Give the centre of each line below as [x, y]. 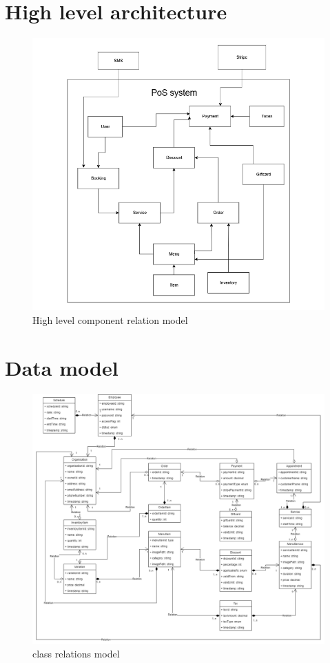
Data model [62, 367]
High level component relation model [110, 319]
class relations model [76, 653]
